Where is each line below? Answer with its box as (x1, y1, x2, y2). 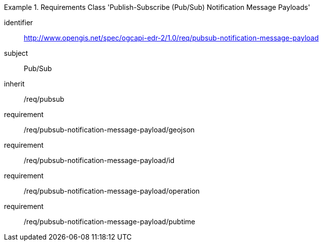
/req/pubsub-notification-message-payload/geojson (24, 125, 195, 134)
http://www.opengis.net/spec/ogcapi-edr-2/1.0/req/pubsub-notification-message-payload (24, 34, 319, 42)
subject (4, 49, 28, 57)
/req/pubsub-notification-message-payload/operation (24, 187, 200, 195)
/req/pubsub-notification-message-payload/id (24, 156, 175, 164)
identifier (4, 18, 33, 27)
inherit (4, 80, 25, 88)
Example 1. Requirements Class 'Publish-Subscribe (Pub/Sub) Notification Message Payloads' (4, 3, 310, 11)
